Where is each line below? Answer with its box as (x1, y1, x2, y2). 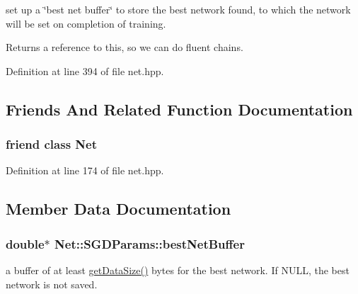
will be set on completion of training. (6, 16, 166, 30)
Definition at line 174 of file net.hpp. (6, 163, 164, 178)
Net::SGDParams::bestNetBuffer (54, 234, 245, 252)
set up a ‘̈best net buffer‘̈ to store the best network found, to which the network (6, 2, 351, 16)
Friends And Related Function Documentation (6, 98, 353, 120)
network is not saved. (6, 276, 98, 291)
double (6, 234, 45, 252)
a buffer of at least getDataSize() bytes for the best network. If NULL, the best (6, 262, 350, 277)
